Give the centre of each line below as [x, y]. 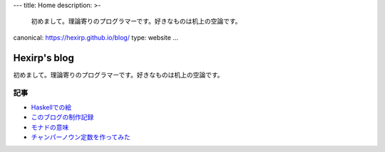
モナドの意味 [50, 127]
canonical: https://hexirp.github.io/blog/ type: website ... [96, 37]
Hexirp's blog [43, 58]
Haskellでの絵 [51, 107]
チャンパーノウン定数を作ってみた [81, 137]
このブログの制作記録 [62, 117]
